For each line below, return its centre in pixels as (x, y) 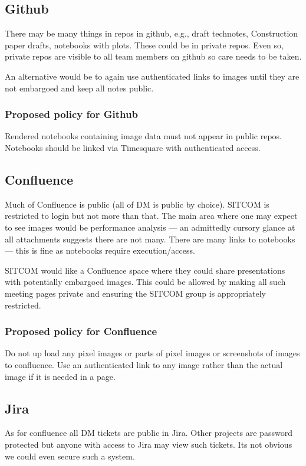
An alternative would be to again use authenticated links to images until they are (152, 76)
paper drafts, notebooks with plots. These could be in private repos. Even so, (144, 45)
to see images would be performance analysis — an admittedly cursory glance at (150, 227)
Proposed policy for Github (71, 114)
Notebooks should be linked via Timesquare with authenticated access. (133, 147)
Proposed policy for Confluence (81, 331)
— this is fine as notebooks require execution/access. (100, 250)
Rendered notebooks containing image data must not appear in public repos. (143, 136)
